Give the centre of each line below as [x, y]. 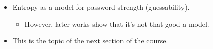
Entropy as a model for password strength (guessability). [101, 7]
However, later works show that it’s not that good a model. [117, 23]
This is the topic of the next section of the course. [90, 41]
